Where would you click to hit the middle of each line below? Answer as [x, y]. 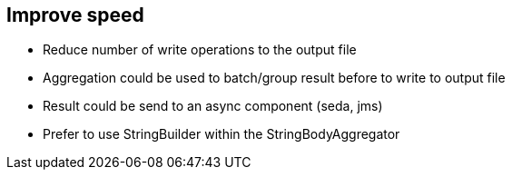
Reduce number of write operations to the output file [200, 50]
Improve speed [75, 15]
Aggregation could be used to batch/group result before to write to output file [274, 78]
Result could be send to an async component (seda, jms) [213, 106]
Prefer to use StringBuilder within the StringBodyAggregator [222, 134]
